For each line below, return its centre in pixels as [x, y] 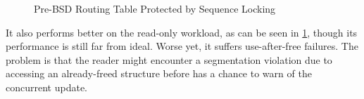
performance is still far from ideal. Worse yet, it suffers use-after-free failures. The [182, 46]
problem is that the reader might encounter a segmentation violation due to [169, 59]
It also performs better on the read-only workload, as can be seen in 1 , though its [182, 32]
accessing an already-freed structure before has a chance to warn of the [159, 73]
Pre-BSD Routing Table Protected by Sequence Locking [155, 8]
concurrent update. [46, 87]
